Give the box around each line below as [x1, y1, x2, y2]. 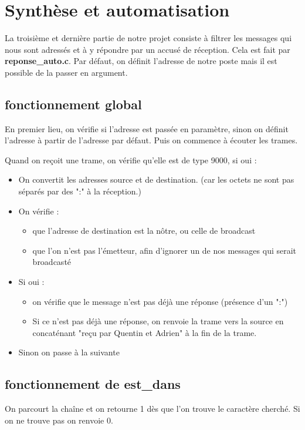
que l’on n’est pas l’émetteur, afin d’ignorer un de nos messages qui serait [32, 244, 297, 256]
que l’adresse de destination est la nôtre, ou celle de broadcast [32, 224, 256, 237]
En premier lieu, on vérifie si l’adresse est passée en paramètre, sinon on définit [5, 122, 289, 135]
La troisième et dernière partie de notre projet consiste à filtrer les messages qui [5, 32, 292, 44]
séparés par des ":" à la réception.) [18, 185, 141, 197]
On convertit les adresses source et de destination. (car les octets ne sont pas [18, 173, 294, 186]
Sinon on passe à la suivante [18, 346, 120, 358]
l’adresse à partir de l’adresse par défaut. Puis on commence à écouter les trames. [5, 134, 298, 146]
